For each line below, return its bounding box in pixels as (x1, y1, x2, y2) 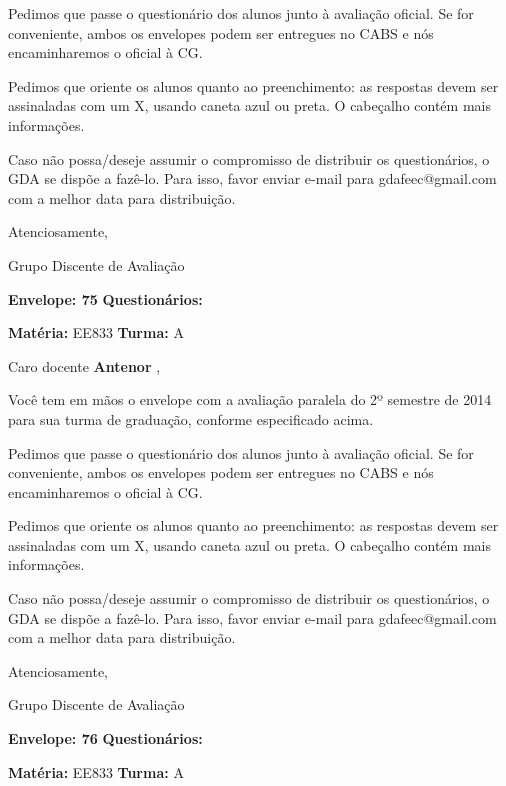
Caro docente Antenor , (8, 355, 161, 376)
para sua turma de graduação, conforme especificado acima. (8, 408, 374, 429)
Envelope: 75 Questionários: (8, 288, 203, 309)
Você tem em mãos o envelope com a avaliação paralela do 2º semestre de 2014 (8, 389, 492, 410)
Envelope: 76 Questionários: (8, 728, 203, 749)
